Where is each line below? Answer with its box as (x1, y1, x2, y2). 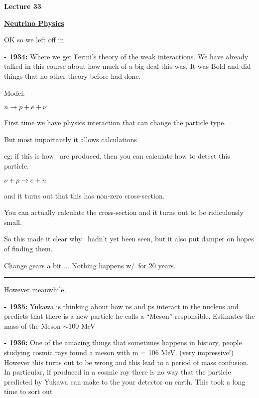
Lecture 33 (4, 1, 41, 11)
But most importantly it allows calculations (4, 134, 137, 144)
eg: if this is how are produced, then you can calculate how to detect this (4, 151, 230, 161)
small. (4, 216, 22, 227)
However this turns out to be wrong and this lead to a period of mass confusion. (4, 357, 249, 367)
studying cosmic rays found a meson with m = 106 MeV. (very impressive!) (4, 347, 234, 358)
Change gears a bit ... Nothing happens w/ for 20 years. (4, 260, 176, 270)
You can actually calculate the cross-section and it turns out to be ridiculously (4, 207, 244, 217)
